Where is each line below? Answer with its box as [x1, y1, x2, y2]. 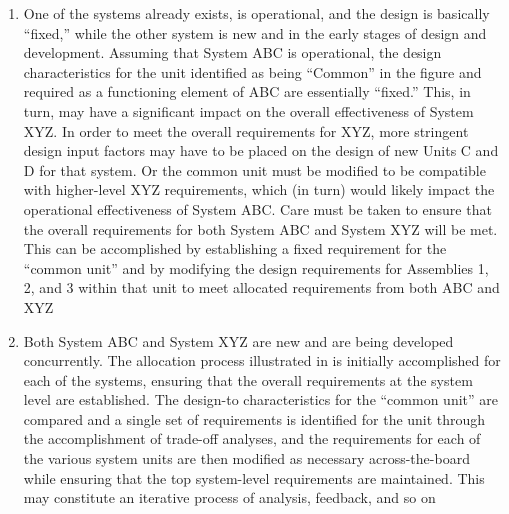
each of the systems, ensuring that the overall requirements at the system [23, 369, 473, 390]
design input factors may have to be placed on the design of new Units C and [23, 140, 499, 161]
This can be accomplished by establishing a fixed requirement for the [23, 238, 447, 259]
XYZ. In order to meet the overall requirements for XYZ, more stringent [23, 120, 469, 141]
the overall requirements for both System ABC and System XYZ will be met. [23, 218, 498, 239]
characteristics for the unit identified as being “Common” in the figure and [23, 61, 482, 82]
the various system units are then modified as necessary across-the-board [23, 448, 470, 469]
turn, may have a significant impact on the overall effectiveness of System [23, 100, 474, 121]
